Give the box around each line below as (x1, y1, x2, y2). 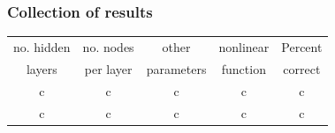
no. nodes (82, 37, 134, 55)
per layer (84, 59, 133, 78)
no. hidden (13, 37, 71, 55)
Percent (281, 37, 323, 55)
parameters (146, 59, 207, 78)
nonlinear (218, 37, 270, 55)
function (221, 59, 266, 78)
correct (283, 59, 321, 78)
